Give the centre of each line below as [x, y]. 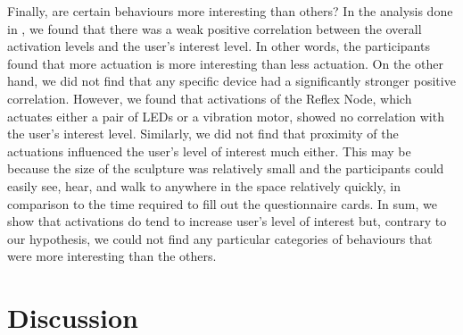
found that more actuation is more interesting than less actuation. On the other [225, 63]
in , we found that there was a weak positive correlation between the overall [215, 28]
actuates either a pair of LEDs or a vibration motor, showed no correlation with [226, 116]
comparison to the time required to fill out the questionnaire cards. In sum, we [222, 203]
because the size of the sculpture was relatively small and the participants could [226, 168]
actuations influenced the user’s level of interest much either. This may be [209, 151]
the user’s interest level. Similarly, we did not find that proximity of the [203, 134]
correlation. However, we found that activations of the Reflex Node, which [210, 98]
